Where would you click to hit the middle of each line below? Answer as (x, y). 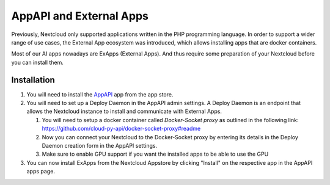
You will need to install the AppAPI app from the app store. (100, 94)
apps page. (41, 172)
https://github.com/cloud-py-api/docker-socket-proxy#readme (121, 129)
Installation (33, 80)
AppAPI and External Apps (80, 16)
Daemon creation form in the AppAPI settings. (100, 145)
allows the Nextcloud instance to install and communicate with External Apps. (124, 111)
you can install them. (38, 62)
